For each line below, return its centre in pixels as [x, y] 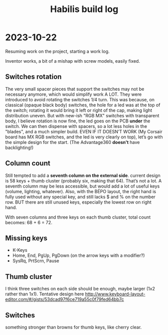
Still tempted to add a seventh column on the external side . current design [83, 175]
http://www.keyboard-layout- [115, 294]
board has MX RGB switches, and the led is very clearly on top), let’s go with [84, 137]
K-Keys [20, 250]
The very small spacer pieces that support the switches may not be [75, 89]
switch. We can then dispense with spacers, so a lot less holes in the [76, 126]
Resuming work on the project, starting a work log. [57, 51]
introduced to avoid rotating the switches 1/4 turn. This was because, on [80, 99]
